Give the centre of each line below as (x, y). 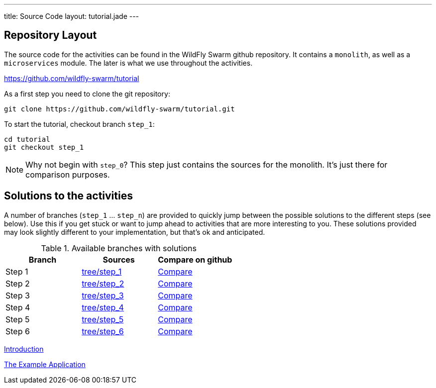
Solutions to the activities (68, 196)
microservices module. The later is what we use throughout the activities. (128, 63)
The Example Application (45, 364)
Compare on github (195, 259)
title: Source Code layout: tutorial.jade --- (72, 16)
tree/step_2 (103, 283)
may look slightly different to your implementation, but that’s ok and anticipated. (135, 232)
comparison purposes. (68, 174)
